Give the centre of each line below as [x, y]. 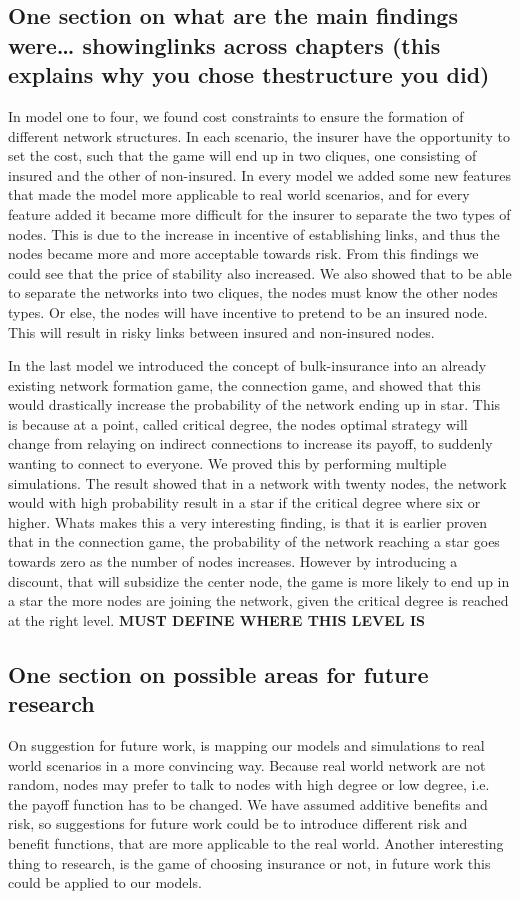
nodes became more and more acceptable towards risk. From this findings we [243, 253]
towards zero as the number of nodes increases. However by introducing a [233, 561]
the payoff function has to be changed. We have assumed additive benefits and [248, 803]
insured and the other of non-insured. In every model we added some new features [259, 174]
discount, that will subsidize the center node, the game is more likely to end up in [259, 580]
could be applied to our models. [105, 882]
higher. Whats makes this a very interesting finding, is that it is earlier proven [248, 521]
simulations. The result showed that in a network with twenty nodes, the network [257, 482]
